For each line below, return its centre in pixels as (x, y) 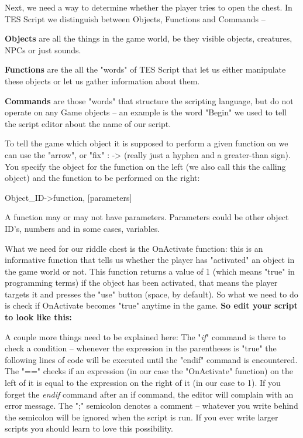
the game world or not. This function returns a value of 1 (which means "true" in (150, 271)
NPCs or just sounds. (43, 49)
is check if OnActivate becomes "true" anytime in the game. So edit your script (151, 305)
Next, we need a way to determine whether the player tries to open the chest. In (149, 7)
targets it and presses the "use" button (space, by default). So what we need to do (151, 294)
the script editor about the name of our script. (88, 123)
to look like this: (38, 317)
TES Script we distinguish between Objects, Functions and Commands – (135, 18)
